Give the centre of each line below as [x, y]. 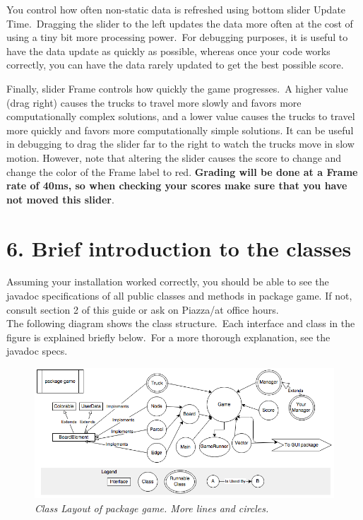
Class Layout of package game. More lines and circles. [152, 508]
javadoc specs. [37, 351]
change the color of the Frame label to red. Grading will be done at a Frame [182, 171]
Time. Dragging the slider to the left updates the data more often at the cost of [180, 23]
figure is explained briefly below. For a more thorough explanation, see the [168, 337]
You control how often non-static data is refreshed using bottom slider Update [176, 9]
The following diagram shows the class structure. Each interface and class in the [181, 323]
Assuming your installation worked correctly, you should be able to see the [168, 282]
